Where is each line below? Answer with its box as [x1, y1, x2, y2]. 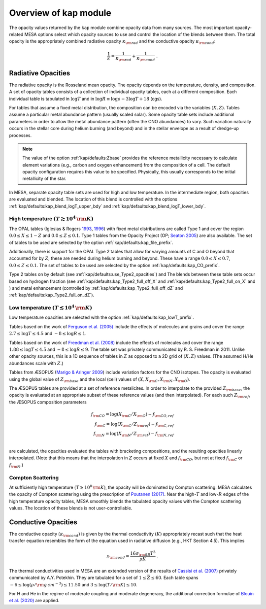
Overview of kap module [9, 7, 112, 18]
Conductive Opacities [9, 518, 77, 526]
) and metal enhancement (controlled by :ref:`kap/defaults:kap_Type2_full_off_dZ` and [9, 285, 183, 291]
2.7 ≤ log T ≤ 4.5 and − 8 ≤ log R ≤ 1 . [9, 331, 87, 337]
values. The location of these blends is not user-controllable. [9, 505, 133, 511]
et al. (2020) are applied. [9, 598, 60, 604]
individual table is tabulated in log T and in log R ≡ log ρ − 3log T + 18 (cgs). [9, 96, 163, 101]
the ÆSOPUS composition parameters [9, 399, 87, 405]
